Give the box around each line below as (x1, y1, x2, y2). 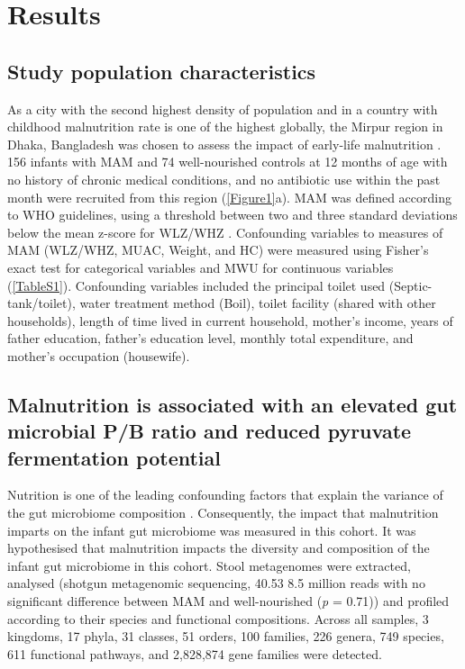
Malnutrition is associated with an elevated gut (7, 390, 458, 418)
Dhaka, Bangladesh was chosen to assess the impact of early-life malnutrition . (7, 134, 442, 153)
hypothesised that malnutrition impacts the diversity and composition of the (7, 538, 430, 557)
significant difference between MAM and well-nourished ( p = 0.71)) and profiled (7, 592, 450, 610)
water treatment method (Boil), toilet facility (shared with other (79, 294, 436, 312)
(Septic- (388, 276, 433, 294)
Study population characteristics (7, 57, 316, 85)
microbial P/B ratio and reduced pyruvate (7, 417, 412, 445)
